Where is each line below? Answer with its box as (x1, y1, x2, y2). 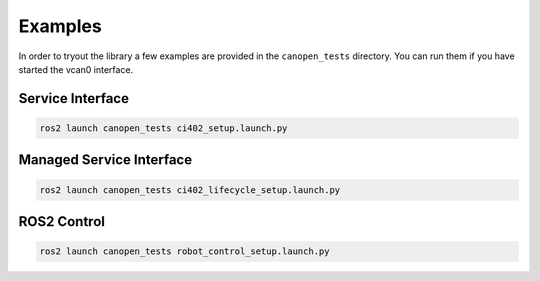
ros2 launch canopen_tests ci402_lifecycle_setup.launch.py (39, 184, 341, 195)
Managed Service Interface (18, 151, 193, 169)
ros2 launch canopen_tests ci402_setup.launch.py (39, 122, 288, 134)
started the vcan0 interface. (18, 63, 134, 75)
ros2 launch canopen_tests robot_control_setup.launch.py (39, 246, 330, 257)
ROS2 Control (18, 213, 105, 230)
